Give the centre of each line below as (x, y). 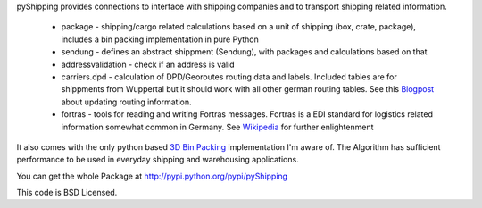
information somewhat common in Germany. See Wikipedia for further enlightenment (217, 127)
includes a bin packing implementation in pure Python (160, 39)
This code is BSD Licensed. (67, 193)
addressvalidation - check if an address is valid (148, 64)
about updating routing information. (126, 102)
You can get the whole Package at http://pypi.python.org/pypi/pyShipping (152, 176)
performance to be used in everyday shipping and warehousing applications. (158, 160)
